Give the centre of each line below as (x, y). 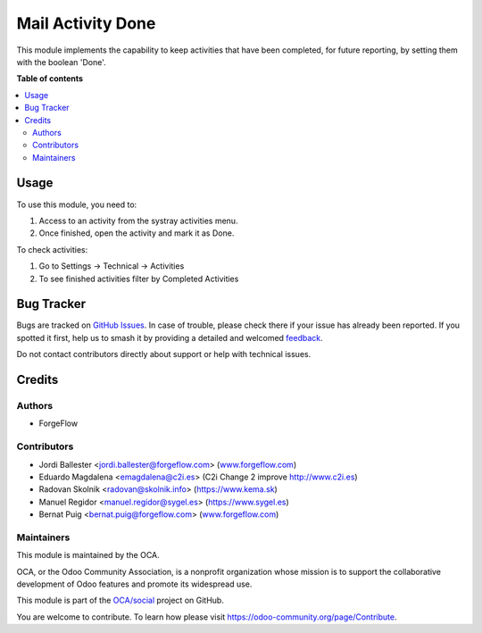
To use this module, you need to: (77, 204)
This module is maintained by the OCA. (88, 555)
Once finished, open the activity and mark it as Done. (137, 233)
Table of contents (50, 79)
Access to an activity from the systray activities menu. (138, 221)
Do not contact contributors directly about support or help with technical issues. (164, 354)
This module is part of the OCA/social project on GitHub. (120, 600)
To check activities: (52, 249)
